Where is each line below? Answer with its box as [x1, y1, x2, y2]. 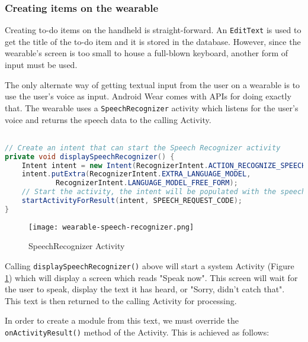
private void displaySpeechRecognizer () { [5, 152, 175, 161]
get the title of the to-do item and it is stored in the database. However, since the [5, 35, 301, 47]
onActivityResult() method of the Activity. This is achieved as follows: [5, 326, 269, 338]
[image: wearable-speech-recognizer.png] [28, 222, 194, 231]
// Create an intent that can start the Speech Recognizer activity [5, 143, 281, 152]
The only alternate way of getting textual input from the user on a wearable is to [5, 78, 300, 91]
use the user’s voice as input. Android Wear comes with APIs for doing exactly [5, 90, 291, 102]
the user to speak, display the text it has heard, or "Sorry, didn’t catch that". [5, 283, 285, 295]
